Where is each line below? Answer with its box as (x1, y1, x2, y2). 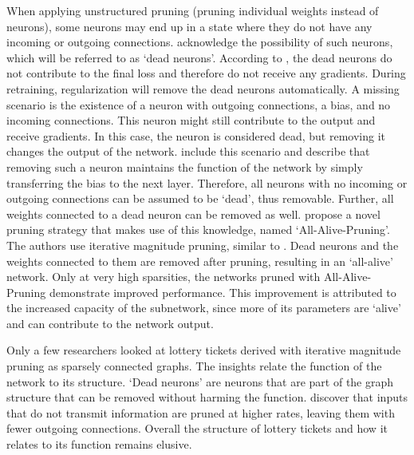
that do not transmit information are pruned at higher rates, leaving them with (6, 404, 395, 421)
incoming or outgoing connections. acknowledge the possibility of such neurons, (6, 34, 393, 50)
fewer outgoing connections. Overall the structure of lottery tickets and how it (6, 420, 388, 437)
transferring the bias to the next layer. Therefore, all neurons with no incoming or (6, 174, 408, 191)
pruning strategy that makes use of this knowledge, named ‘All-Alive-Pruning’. (6, 221, 390, 238)
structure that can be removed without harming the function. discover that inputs (6, 389, 408, 406)
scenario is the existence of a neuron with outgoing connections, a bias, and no (6, 96, 391, 113)
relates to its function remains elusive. (6, 436, 192, 453)
